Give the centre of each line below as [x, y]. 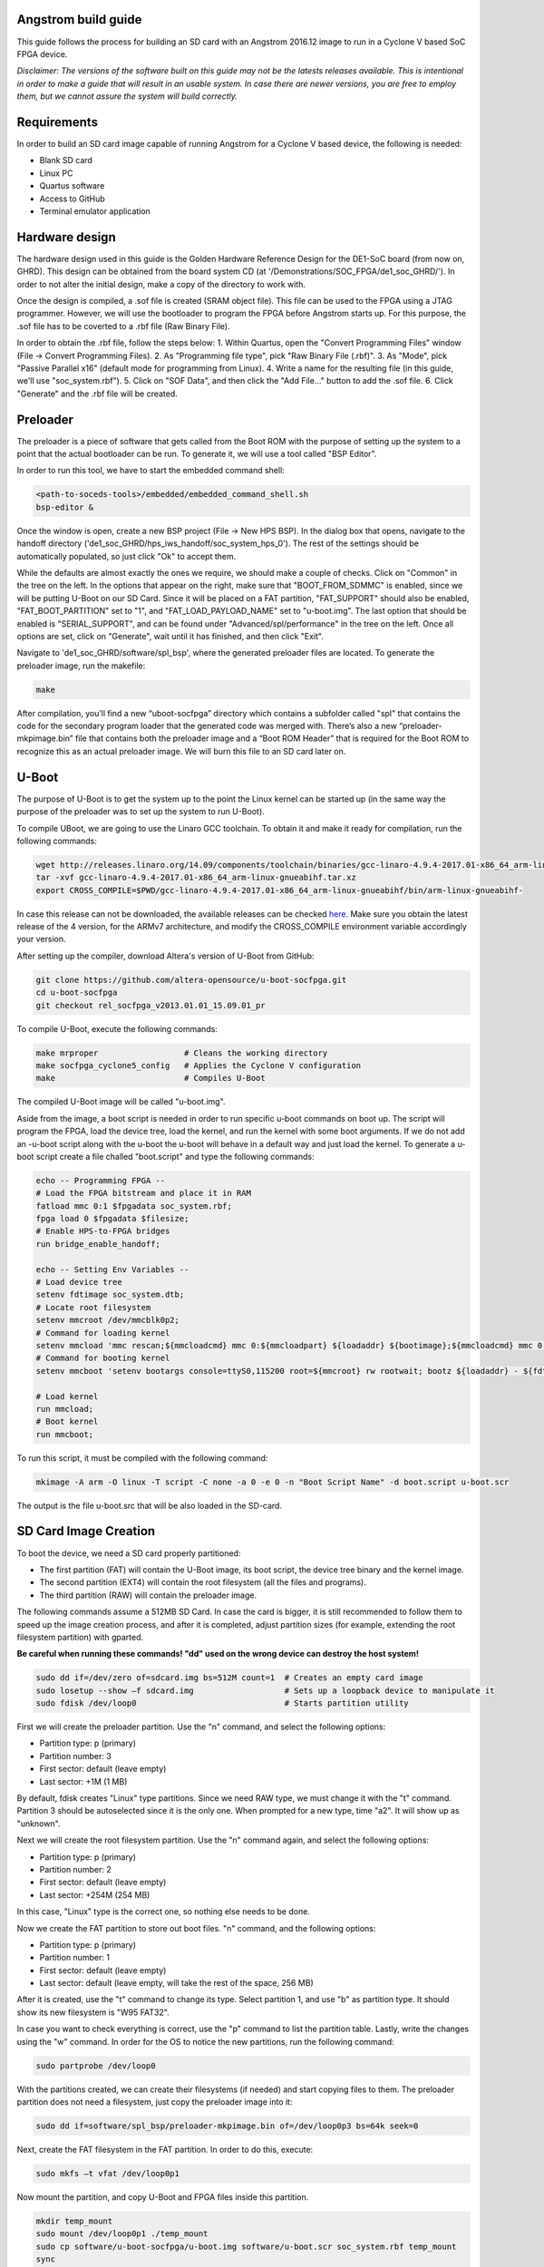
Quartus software [72, 186]
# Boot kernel [67, 1422]
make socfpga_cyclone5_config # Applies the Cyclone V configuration [199, 1065]
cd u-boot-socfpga [77, 992]
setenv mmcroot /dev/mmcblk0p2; [108, 1320]
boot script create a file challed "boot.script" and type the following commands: [165, 1156]
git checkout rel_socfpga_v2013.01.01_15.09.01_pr [151, 1005]
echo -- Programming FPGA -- [101, 1180]
